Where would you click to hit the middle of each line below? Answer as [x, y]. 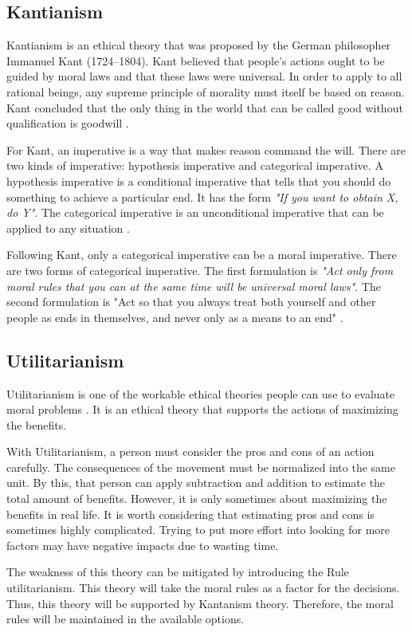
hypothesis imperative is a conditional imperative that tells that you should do [199, 181]
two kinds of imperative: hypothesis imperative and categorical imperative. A [195, 165]
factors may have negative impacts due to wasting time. [143, 545]
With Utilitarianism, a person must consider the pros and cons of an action [190, 451]
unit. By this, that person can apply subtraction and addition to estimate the [196, 483]
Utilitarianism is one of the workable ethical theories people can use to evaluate [201, 393]
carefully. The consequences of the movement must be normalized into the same [201, 467]
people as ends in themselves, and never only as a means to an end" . [175, 317]
